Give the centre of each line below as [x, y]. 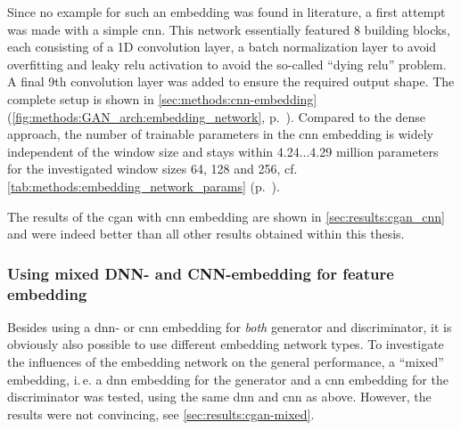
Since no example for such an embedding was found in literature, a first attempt [226, 12]
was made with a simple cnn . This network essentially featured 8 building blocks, [229, 29]
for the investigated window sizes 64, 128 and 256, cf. [152, 169]
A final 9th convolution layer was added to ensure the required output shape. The [231, 81]
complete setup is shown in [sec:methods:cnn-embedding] [162, 98]
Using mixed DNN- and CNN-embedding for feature [201, 273]
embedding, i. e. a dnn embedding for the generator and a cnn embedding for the [228, 379]
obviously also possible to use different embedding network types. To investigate [226, 344]
